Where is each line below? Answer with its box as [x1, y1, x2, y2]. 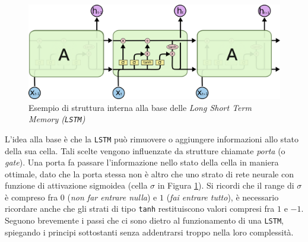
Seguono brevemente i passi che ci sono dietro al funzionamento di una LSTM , [5, 214, 284, 227]
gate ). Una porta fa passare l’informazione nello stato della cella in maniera [5, 156, 279, 168]
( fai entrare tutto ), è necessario [166, 190, 279, 203]
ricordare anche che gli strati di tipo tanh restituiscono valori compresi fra [5, 202, 275, 215]
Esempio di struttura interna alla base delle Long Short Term [28, 101, 252, 113]
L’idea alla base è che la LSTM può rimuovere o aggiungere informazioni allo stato [5, 132, 299, 145]
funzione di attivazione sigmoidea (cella [5, 179, 148, 192]
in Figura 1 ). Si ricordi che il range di [157, 179, 294, 192]
